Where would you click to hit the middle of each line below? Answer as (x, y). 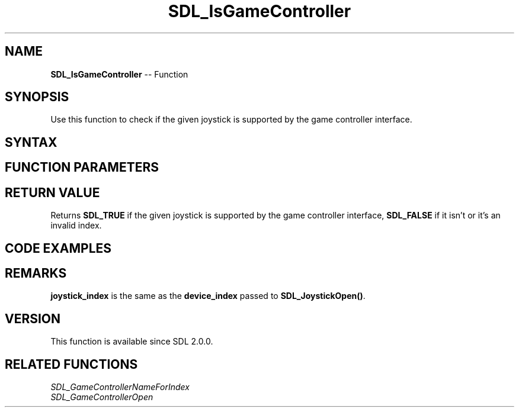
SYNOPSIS (37, 97)
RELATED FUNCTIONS (71, 364)
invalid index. (76, 226)
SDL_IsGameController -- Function (119, 74)
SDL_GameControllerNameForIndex (120, 387)
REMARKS (36, 273)
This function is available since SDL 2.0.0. (132, 342)
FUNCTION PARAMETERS (82, 168)
